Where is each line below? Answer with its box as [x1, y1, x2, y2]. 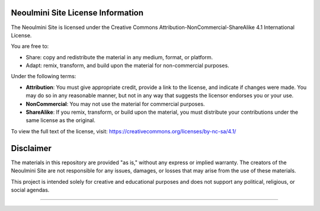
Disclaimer [11, 143, 52, 154]
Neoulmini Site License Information [11, 8, 144, 18]
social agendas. [11, 186, 50, 193]
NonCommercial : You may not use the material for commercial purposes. [25, 100, 205, 107]
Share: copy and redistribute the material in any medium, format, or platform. [25, 53, 213, 60]
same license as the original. [25, 117, 96, 124]
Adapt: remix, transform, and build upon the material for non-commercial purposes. [25, 62, 229, 69]
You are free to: [11, 43, 49, 50]
